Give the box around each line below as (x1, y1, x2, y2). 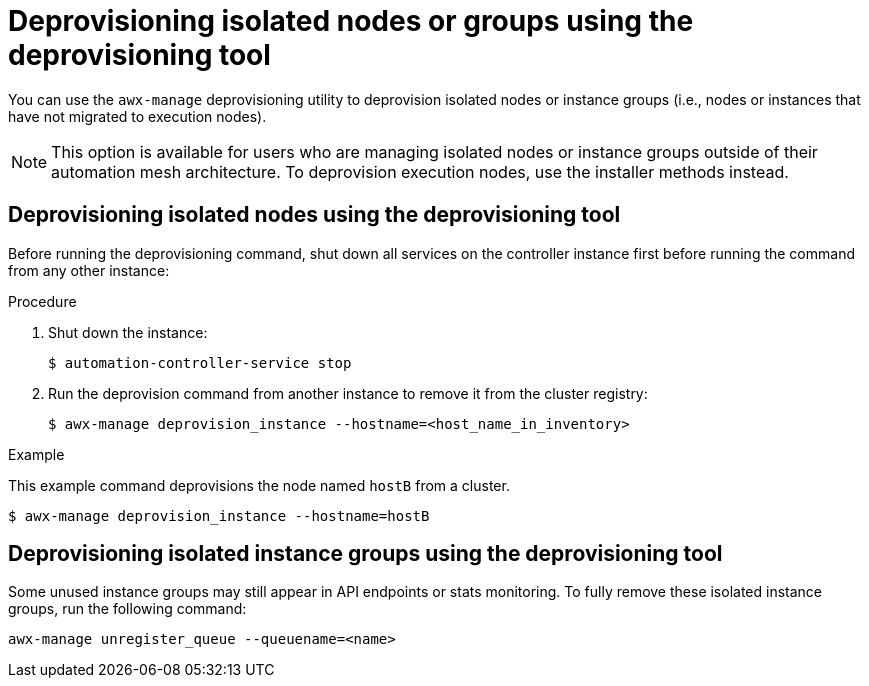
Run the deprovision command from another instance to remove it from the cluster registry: (48, 384, 648, 402)
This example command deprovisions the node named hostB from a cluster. (8, 476, 510, 494)
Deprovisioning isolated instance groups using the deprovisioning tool (8, 541, 723, 567)
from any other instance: (8, 261, 170, 279)
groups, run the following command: (8, 600, 247, 618)
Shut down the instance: (48, 323, 208, 341)
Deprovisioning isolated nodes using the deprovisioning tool (8, 202, 621, 228)
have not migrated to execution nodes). (8, 107, 267, 125)
